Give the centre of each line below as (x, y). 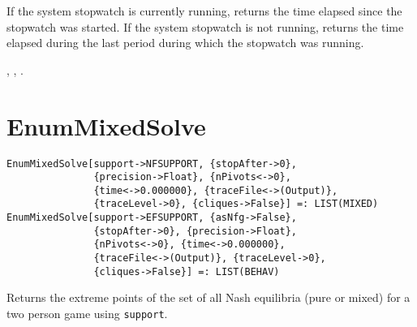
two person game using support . (87, 313)
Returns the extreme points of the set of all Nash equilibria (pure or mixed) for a (208, 297)
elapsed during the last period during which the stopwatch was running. (185, 43)
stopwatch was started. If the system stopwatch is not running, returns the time (205, 26)
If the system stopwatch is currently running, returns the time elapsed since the (204, 11)
